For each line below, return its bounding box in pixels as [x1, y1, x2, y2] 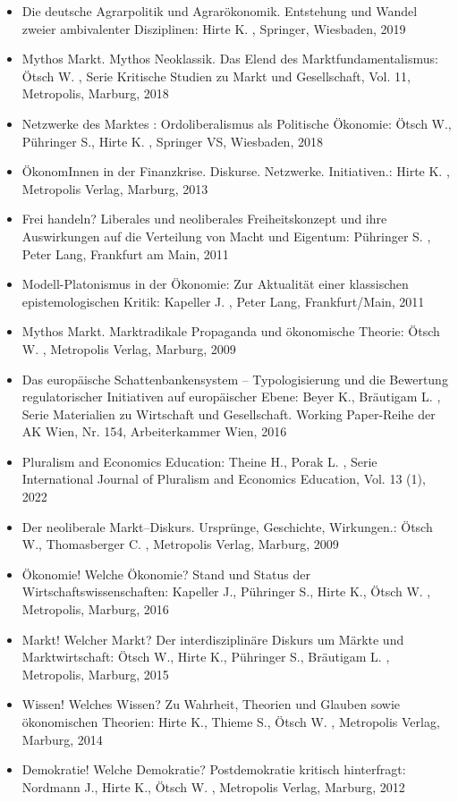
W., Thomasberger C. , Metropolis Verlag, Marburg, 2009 [21, 535, 339, 553]
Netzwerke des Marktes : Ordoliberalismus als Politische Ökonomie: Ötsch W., [21, 114, 452, 132]
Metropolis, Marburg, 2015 [21, 664, 169, 683]
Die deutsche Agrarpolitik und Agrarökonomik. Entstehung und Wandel [21, 2, 418, 20]
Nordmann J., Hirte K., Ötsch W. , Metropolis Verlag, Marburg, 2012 [21, 777, 405, 796]
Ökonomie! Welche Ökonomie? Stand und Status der [21, 564, 310, 583]
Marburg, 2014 [21, 730, 103, 748]
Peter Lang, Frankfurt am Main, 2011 [21, 244, 229, 263]
